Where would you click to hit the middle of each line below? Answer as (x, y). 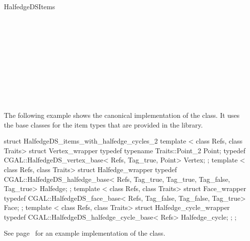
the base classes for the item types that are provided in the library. (103, 124)
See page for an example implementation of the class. (85, 233)
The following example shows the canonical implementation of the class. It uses (122, 115)
